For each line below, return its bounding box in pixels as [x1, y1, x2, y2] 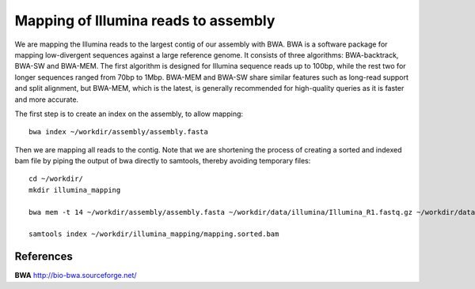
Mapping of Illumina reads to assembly [14, 12, 275, 29]
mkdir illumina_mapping [28, 186, 121, 194]
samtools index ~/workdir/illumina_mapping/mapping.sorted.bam [28, 230, 279, 238]
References [14, 250, 73, 264]
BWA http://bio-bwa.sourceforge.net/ [14, 271, 138, 280]
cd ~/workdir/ [28, 175, 83, 183]
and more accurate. [14, 95, 79, 104]
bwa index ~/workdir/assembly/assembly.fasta [28, 127, 209, 137]
